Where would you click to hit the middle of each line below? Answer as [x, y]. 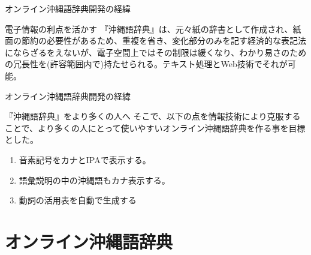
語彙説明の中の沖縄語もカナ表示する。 [94, 180]
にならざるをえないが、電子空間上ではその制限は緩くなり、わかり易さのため [156, 52]
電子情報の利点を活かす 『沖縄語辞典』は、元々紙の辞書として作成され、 [149, 28]
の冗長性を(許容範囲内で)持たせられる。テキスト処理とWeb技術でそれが [146, 64]
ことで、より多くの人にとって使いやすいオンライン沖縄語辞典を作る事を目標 [155, 127]
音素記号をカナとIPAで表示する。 [85, 159]
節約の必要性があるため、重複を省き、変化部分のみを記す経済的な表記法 [164, 40]
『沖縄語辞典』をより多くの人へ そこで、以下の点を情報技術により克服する [153, 116]
